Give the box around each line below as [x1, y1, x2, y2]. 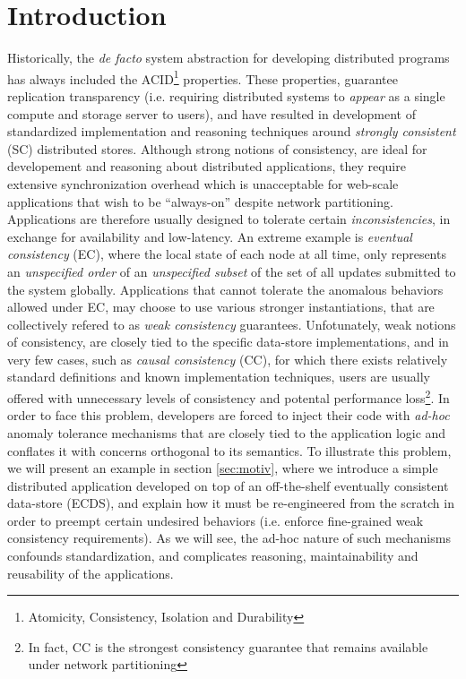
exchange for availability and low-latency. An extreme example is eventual [7, 227, 412, 245]
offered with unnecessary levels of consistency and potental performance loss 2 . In [7, 386, 450, 407]
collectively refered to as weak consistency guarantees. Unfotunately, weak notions [7, 314, 456, 333]
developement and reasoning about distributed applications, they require [7, 157, 406, 176]
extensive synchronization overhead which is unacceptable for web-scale [7, 174, 399, 193]
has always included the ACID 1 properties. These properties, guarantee [7, 66, 398, 88]
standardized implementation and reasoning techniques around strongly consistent [7, 122, 456, 141]
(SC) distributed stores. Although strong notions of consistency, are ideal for [7, 139, 427, 158]
